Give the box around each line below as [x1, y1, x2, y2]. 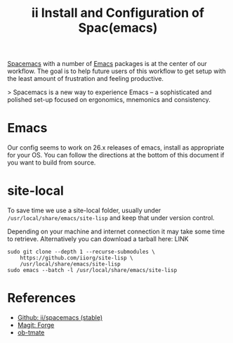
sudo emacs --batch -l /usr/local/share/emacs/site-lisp [7, 267, 178, 274]
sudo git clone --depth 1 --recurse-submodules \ [7, 248, 156, 256]
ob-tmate [17, 328, 45, 337]
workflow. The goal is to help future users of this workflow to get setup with [7, 67, 226, 75]
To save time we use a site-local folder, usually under [7, 206, 161, 215]
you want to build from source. [7, 158, 96, 167]
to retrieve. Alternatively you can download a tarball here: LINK [7, 235, 189, 243]
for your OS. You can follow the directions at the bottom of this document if [7, 151, 225, 160]
